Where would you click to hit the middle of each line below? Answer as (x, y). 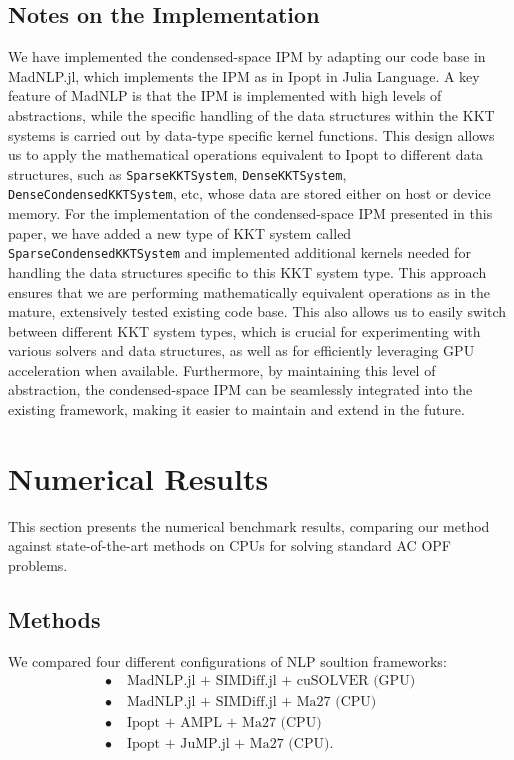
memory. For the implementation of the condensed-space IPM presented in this (250, 213)
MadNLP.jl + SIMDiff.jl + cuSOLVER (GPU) (271, 681)
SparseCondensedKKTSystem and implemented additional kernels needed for (239, 252)
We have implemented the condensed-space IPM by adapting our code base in (247, 56)
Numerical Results (138, 477)
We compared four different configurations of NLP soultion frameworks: (227, 660)
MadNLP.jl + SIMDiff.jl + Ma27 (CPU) (252, 702)
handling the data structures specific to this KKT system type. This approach (247, 271)
